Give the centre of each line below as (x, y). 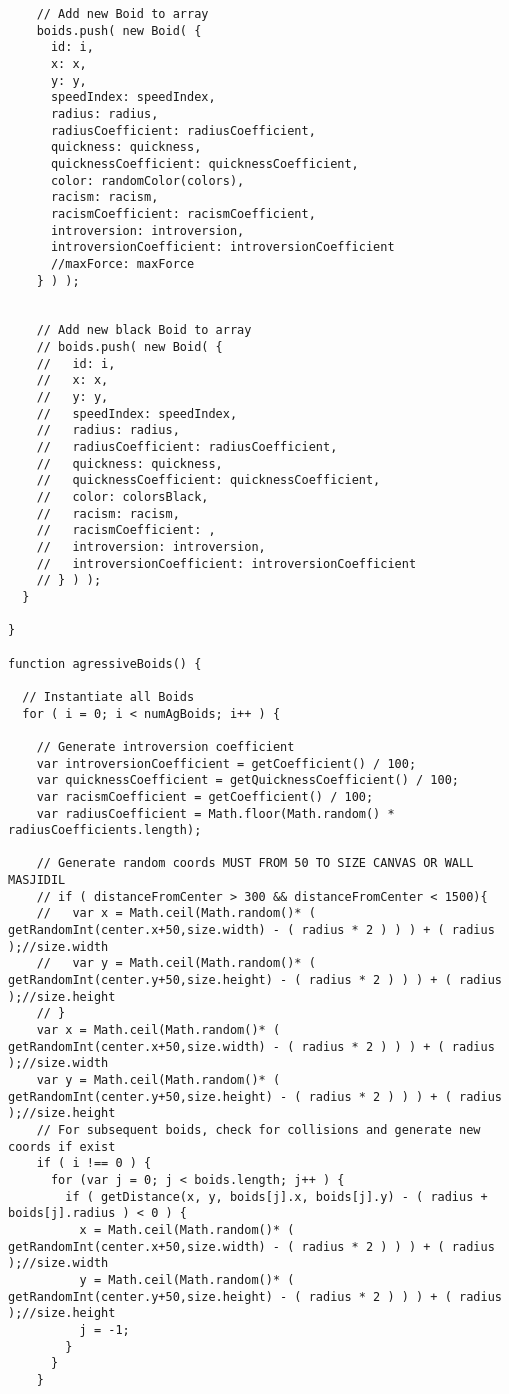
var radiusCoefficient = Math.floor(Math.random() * (215, 813)
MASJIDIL (37, 880)
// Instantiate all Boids (108, 696)
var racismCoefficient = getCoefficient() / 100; (205, 796)
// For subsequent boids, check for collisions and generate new (258, 1129)
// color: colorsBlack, (122, 497)
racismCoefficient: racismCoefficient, (183, 213)
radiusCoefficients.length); (105, 830)
